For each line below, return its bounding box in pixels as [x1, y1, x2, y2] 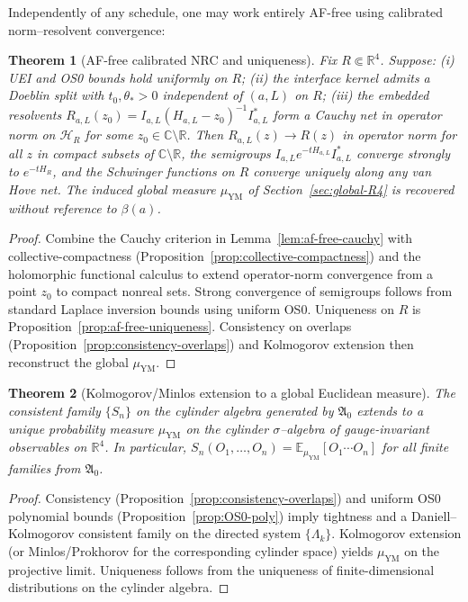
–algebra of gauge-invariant [280, 418, 429, 437]
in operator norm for [342, 125, 457, 144]
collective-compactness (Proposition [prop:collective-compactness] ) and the [8, 246, 421, 265]
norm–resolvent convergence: [8, 20, 166, 39]
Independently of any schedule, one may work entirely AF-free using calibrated [8, 3, 444, 21]
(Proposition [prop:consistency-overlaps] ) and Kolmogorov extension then [8, 334, 414, 353]
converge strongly [356, 143, 451, 162]
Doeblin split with [8, 85, 104, 104]
